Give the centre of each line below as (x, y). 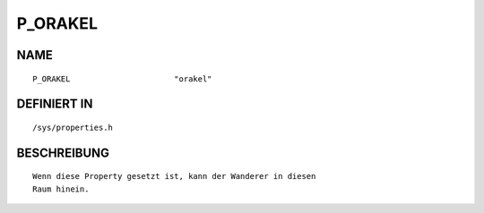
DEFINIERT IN (55, 104)
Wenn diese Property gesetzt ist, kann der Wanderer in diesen (174, 176)
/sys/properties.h (73, 127)
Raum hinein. (61, 189)
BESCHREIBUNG (63, 153)
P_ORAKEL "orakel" (122, 79)
